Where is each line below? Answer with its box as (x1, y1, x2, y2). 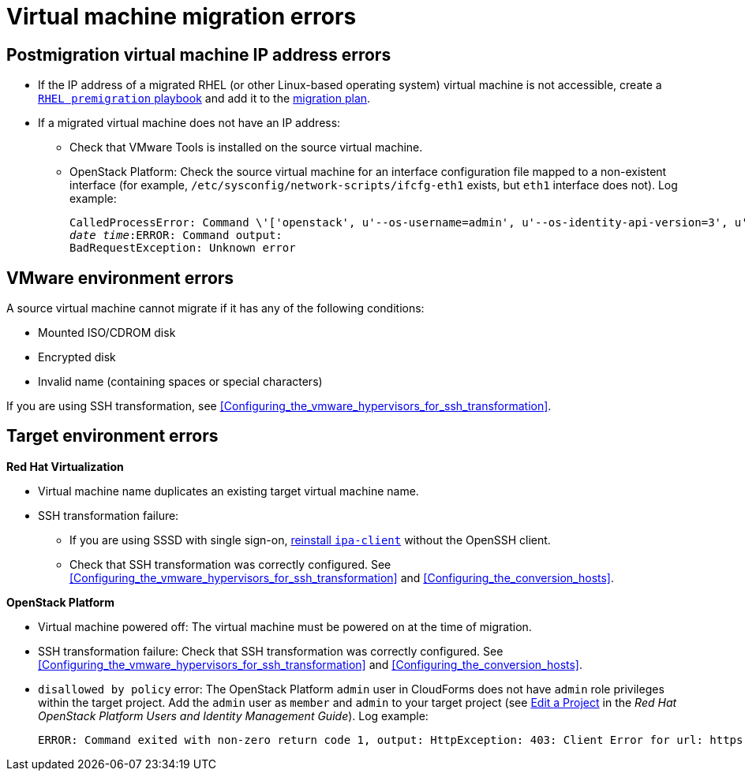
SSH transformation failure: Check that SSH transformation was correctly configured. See (38, 644, 504, 658)
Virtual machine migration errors (6, 3, 357, 30)
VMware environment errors (6, 267, 234, 288)
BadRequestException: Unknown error (69, 241, 296, 255)
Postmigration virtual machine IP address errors (6, 44, 391, 65)
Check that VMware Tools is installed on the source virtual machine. (69, 140, 423, 155)
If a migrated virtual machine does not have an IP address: (38, 116, 341, 130)
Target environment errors (6, 426, 219, 446)
